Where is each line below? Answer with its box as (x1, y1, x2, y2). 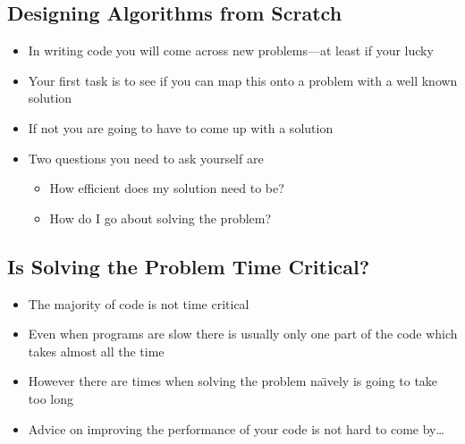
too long (28, 389, 73, 407)
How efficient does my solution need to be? (49, 179, 284, 197)
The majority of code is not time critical (28, 294, 249, 313)
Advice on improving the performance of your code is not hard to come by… (28, 419, 444, 438)
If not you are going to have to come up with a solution (28, 118, 334, 137)
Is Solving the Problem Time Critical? (7, 252, 370, 280)
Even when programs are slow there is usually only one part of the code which (28, 324, 458, 343)
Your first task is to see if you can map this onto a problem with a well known (28, 71, 458, 89)
